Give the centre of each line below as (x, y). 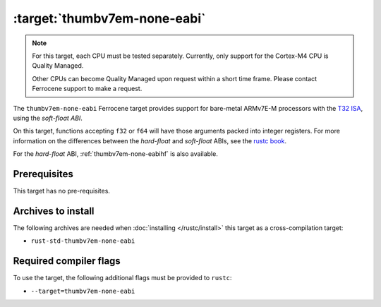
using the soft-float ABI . (48, 118)
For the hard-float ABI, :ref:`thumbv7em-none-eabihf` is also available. (115, 154)
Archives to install (54, 211)
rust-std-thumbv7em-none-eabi (83, 241)
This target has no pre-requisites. (62, 191)
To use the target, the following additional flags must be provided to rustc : (122, 278)
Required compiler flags (67, 261)
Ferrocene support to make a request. (87, 89)
